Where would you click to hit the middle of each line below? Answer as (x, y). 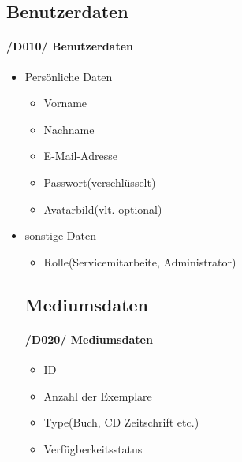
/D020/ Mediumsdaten (89, 339)
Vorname (65, 103)
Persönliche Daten (69, 76)
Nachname (69, 129)
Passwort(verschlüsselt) (100, 182)
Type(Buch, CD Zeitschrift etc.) (121, 422)
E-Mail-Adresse (80, 156)
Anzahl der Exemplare (98, 395)
